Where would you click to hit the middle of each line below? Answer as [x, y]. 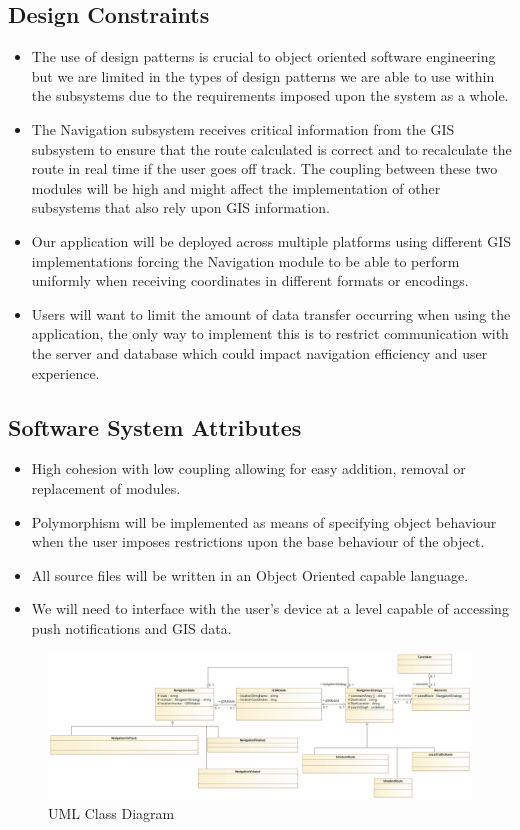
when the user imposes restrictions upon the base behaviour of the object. [258, 541]
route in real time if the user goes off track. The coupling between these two [264, 168]
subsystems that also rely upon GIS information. [180, 207]
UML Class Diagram [111, 813]
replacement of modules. [106, 487]
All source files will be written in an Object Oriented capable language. [250, 574]
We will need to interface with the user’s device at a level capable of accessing [270, 608]
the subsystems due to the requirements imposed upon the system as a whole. [270, 95]
